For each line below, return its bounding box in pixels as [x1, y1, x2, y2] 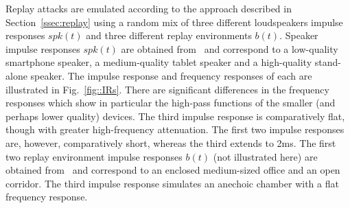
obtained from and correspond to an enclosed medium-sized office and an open [5, 163, 340, 177]
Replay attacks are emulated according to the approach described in [5, 1, 292, 15]
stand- [314, 55, 341, 69]
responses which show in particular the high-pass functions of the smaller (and [5, 95, 336, 110]
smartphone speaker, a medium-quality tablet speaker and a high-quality [5, 55, 312, 69]
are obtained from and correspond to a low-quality [121, 41, 338, 56]
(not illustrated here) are [213, 149, 318, 163]
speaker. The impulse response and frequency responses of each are [30, 68, 312, 82]
